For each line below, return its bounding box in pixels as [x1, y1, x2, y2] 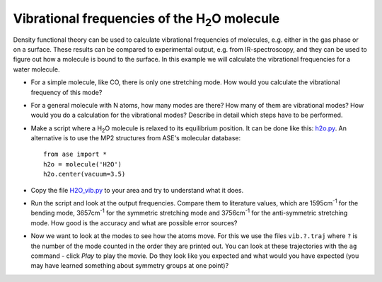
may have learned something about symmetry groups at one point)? [30, 261, 229, 270]
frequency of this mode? [30, 88, 103, 96]
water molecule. [13, 64, 60, 74]
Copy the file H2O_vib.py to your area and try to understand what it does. [30, 186, 244, 194]
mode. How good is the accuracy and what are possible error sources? [30, 218, 238, 227]
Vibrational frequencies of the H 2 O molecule [13, 11, 280, 29]
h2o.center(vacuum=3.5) [43, 170, 126, 179]
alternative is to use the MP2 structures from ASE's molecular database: [30, 134, 241, 142]
